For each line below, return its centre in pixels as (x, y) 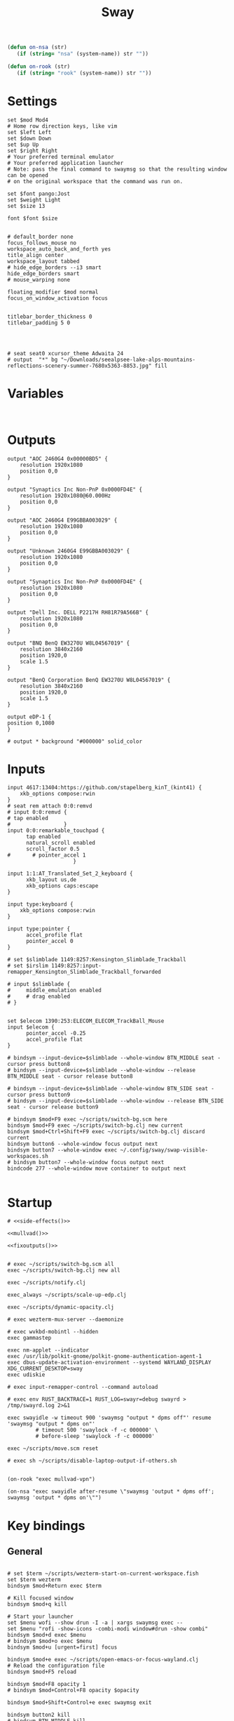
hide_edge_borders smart (43, 273)
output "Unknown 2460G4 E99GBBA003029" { (69, 551)
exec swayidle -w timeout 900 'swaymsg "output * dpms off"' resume (109, 1418)
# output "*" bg (33, 360)
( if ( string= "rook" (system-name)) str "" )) (84, 73)
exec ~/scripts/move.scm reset (53, 1449)
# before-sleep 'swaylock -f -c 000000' (95, 1437)
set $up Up (23, 145)
